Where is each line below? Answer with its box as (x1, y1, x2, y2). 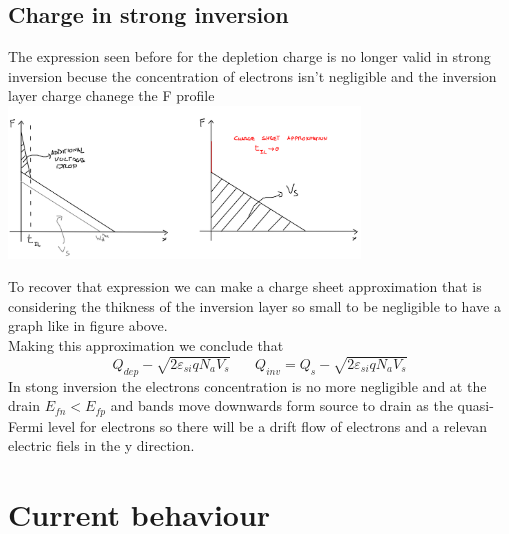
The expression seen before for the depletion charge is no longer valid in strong (8, 46, 491, 67)
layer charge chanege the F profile (8, 85, 215, 106)
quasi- (457, 395, 494, 416)
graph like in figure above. (8, 315, 168, 336)
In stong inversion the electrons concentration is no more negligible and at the (8, 375, 487, 396)
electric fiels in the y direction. (8, 435, 195, 456)
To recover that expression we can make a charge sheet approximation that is (8, 276, 482, 297)
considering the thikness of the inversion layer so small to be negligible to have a (8, 295, 501, 316)
